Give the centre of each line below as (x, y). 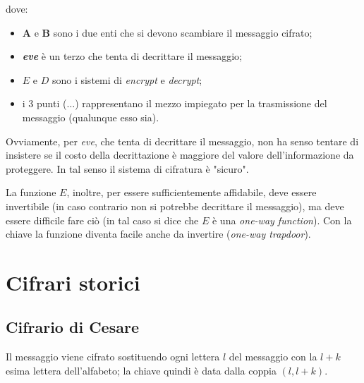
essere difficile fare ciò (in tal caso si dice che (102, 220)
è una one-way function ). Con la (282, 220)
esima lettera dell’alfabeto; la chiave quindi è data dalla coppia (141, 370)
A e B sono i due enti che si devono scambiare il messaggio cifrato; (167, 32)
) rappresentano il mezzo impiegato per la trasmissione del (201, 103)
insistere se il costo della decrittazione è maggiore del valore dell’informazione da (180, 155)
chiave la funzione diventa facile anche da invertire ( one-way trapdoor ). (158, 234)
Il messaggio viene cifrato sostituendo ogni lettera (113, 357)
